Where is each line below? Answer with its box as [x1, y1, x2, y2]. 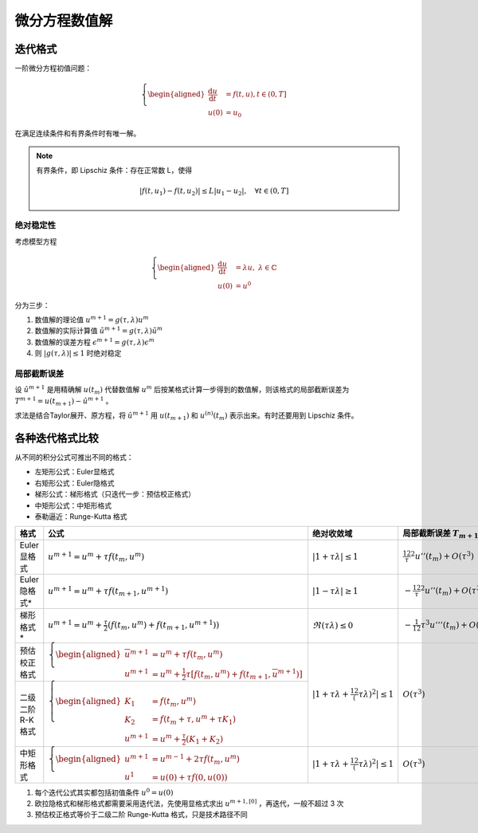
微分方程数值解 [14, 12, 113, 29]
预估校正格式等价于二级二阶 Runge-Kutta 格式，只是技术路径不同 [34, 810, 248, 819]
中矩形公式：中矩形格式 [34, 501, 112, 510]
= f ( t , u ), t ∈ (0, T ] [225, 90, 287, 99]
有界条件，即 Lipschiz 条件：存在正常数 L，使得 [36, 166, 193, 175]
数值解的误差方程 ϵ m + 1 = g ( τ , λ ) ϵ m [34, 336, 155, 347]
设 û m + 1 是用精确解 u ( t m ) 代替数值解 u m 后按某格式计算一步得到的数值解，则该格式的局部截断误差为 [14, 383, 350, 396]
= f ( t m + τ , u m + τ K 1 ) [151, 713, 237, 726]
